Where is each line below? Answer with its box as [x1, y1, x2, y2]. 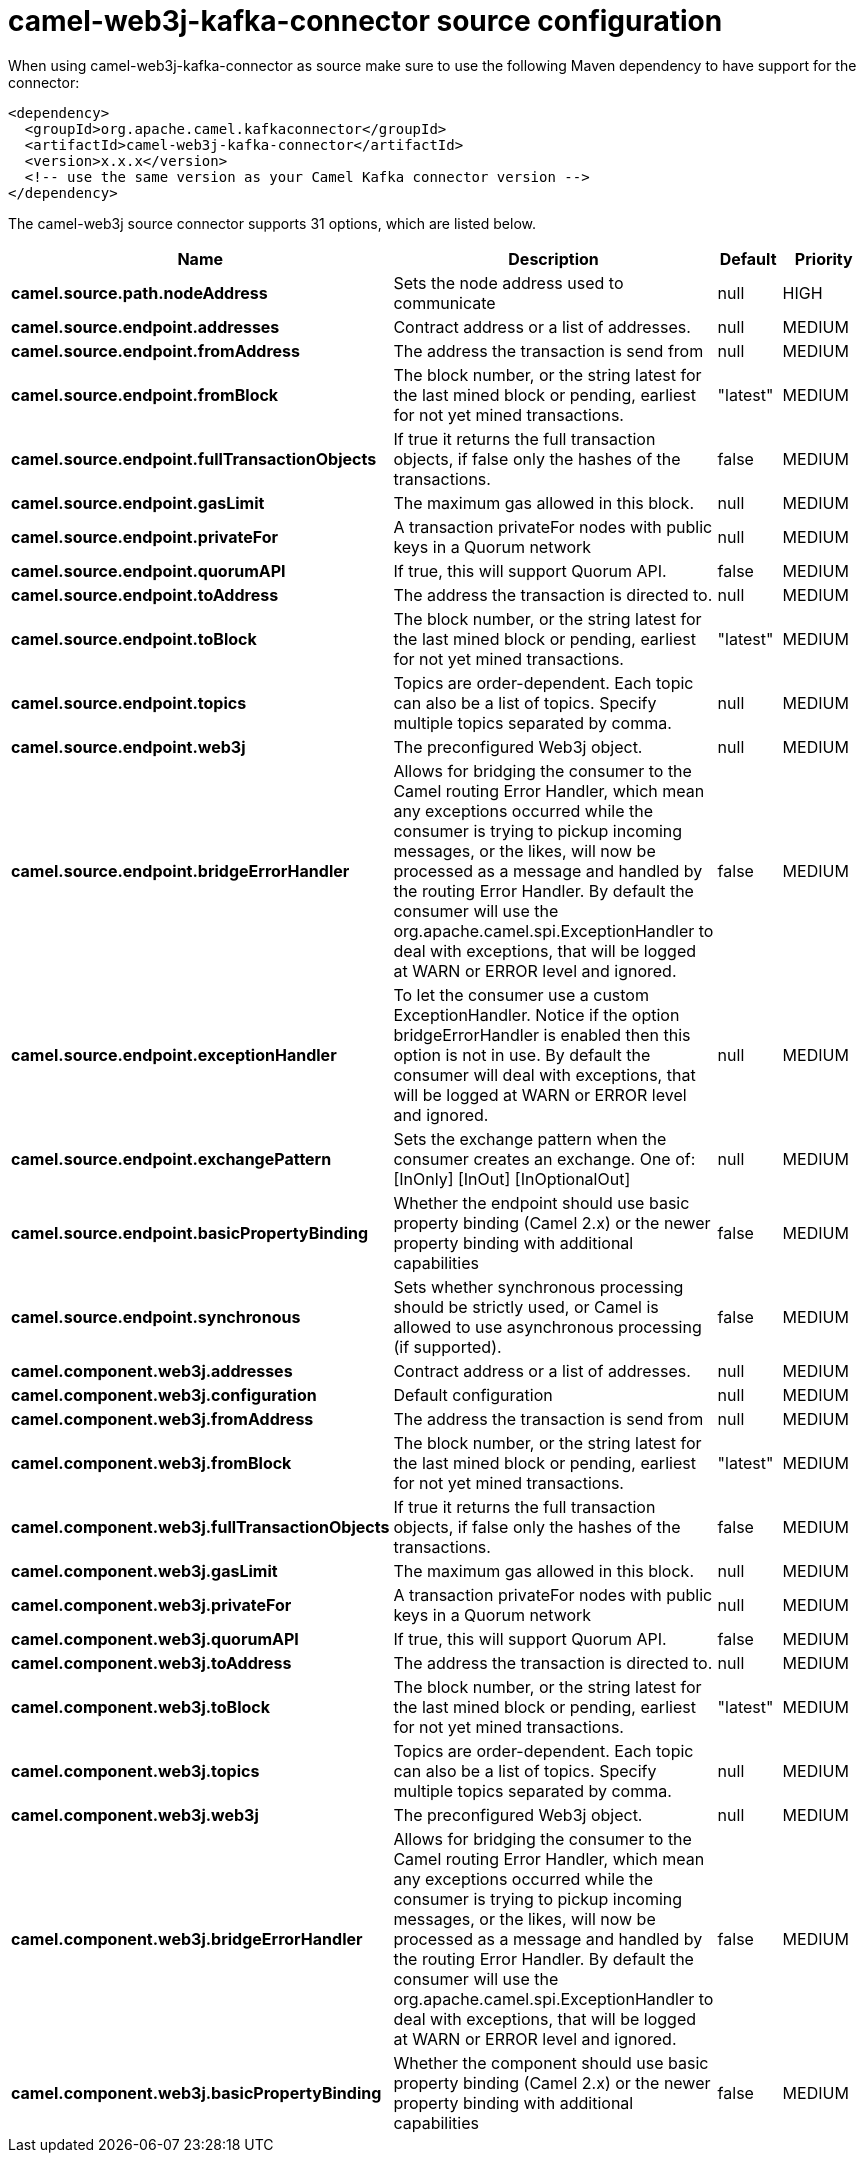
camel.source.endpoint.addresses [11, 316, 280, 337]
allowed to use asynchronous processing [393, 1316, 702, 1337]
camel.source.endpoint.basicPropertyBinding [11, 1222, 369, 1243]
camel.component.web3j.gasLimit [11, 1560, 278, 1581]
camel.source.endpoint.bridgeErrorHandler [11, 860, 350, 881]
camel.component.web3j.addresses [11, 1360, 293, 1381]
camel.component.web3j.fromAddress [11, 1408, 314, 1429]
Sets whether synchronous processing [393, 1276, 684, 1297]
